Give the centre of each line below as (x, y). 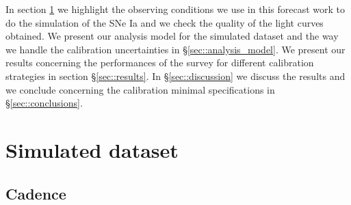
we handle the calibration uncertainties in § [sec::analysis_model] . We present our (175, 49)
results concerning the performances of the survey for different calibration (160, 63)
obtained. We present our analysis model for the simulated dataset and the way (172, 36)
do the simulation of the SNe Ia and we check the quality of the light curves (165, 22)
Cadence (36, 193)
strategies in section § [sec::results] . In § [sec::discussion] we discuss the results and (175, 76)
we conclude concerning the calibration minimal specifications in (140, 89)
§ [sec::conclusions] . (44, 103)
